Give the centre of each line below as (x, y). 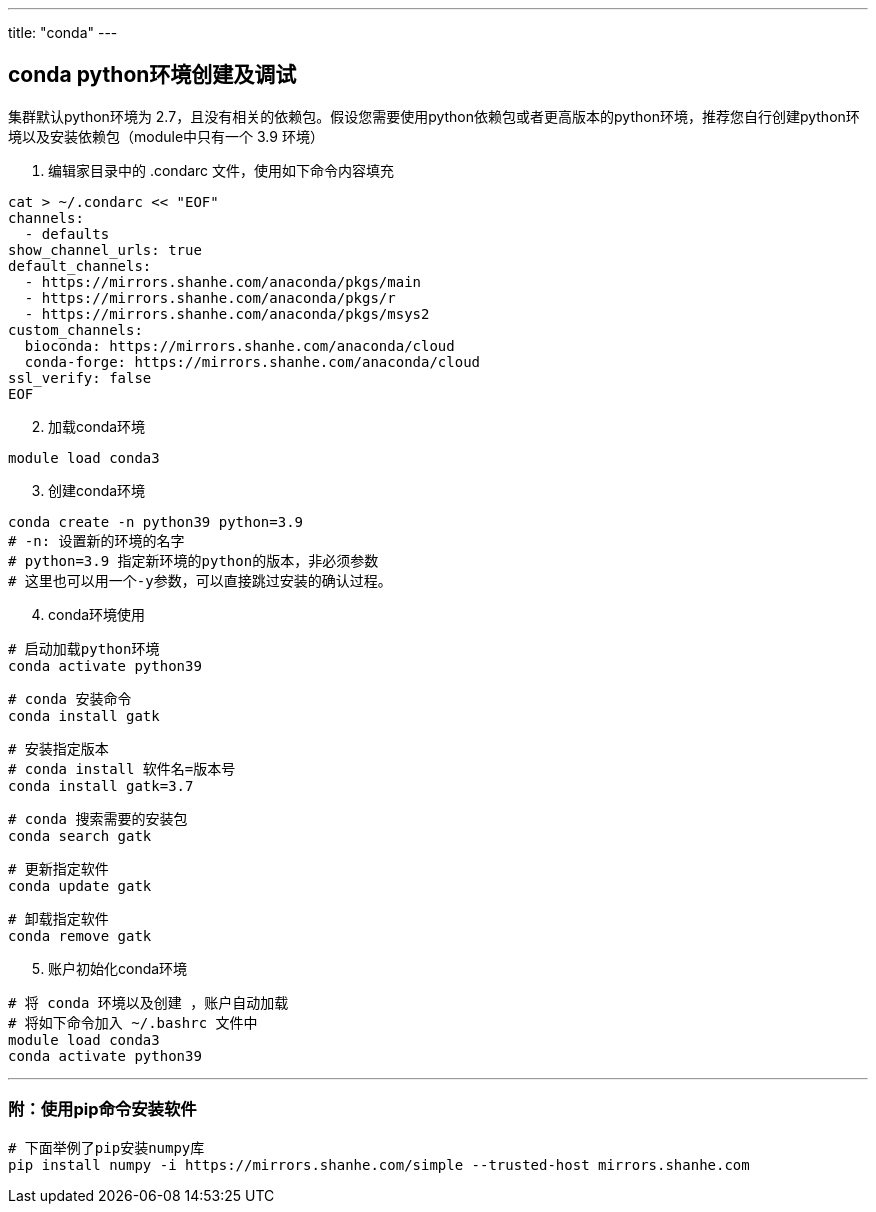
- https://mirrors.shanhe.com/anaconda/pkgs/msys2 (227, 313)
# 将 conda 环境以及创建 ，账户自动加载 (148, 1002)
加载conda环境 (97, 426)
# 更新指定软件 (58, 868)
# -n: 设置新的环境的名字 (96, 540)
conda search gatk (80, 835)
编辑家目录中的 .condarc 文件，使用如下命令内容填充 (221, 170)
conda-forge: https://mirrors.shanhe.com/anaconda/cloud (252, 361)
